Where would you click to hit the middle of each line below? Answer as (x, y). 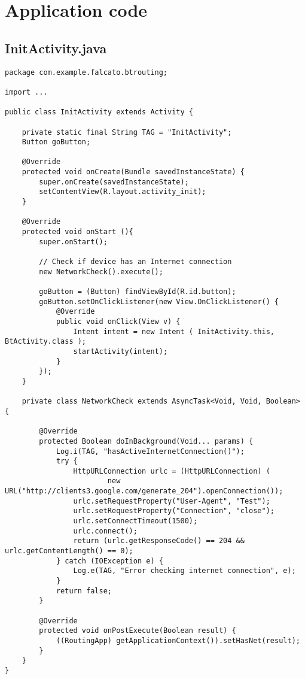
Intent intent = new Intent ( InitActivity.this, (174, 331)
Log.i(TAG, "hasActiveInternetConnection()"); (150, 451)
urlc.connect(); (105, 531)
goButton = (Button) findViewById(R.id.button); (138, 292)
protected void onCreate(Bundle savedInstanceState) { (133, 172)
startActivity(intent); (121, 351)
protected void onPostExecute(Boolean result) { (138, 631)
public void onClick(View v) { (118, 321)
